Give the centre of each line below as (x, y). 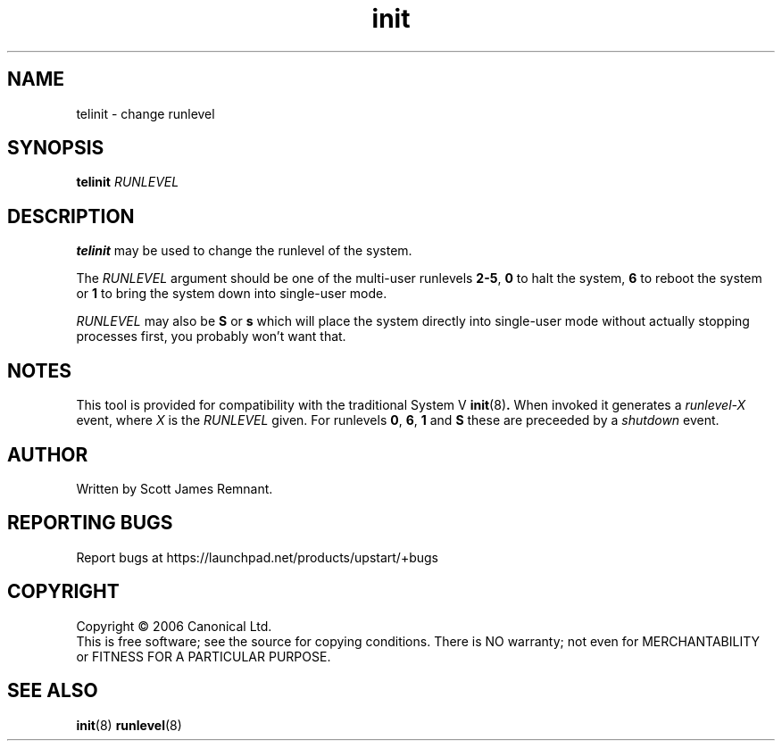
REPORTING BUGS (90, 523)
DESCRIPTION (71, 216)
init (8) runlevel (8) (129, 725)
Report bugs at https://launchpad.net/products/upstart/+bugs (257, 557)
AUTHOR (48, 454)
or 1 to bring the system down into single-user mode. (232, 294)
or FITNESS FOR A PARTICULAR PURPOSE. (204, 656)
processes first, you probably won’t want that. (211, 337)
